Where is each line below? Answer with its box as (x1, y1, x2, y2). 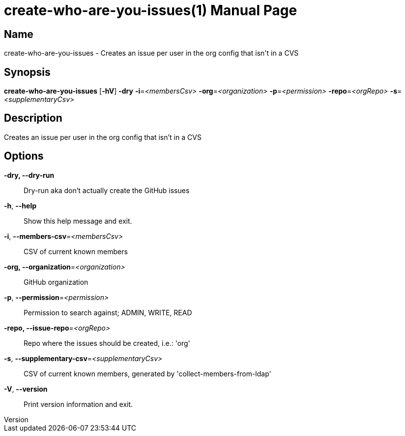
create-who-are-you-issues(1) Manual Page (4, 2, 297, 19)
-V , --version (4, 384, 48, 393)
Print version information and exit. (24, 400, 133, 408)
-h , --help (4, 201, 37, 210)
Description (4, 112, 62, 125)
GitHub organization (24, 277, 88, 286)
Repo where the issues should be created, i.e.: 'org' (24, 338, 190, 347)
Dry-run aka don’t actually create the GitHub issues (24, 186, 190, 195)
